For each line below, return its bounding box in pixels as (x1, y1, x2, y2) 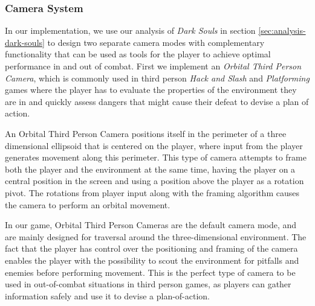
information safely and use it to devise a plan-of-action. (5, 289, 210, 302)
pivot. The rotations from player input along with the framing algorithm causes (5, 186, 299, 199)
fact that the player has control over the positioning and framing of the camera (5, 242, 298, 255)
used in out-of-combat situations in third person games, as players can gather (5, 278, 291, 290)
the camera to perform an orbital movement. (5, 198, 170, 211)
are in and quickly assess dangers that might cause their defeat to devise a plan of (5, 95, 309, 107)
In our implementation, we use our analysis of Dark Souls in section (5, 24, 256, 37)
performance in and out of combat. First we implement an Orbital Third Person (5, 60, 302, 72)
